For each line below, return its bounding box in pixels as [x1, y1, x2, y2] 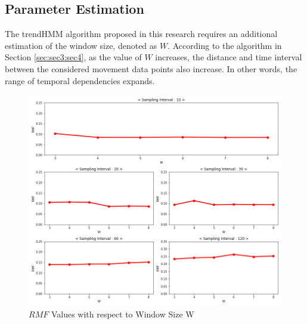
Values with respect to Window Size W [51, 308, 194, 320]
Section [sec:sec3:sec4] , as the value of [5, 51, 142, 63]
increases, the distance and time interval [155, 51, 302, 63]
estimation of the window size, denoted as [5, 39, 157, 51]
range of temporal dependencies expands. [5, 74, 155, 87]
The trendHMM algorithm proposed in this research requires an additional [5, 27, 278, 40]
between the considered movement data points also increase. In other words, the [5, 62, 297, 75]
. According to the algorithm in [168, 39, 282, 51]
